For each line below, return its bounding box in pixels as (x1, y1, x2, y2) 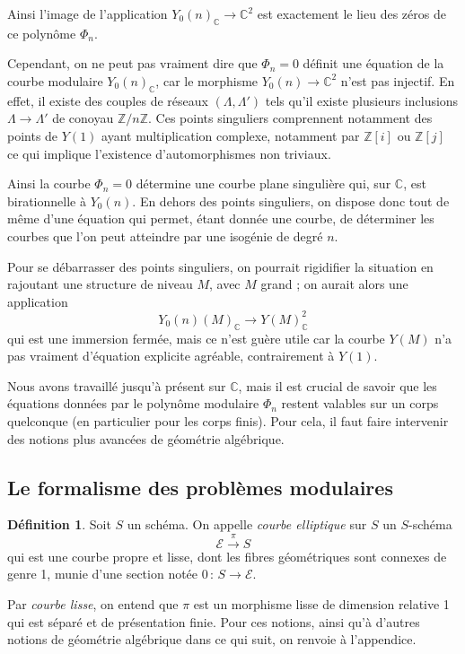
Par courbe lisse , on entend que (7, 594, 179, 613)
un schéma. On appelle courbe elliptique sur (127, 515, 367, 534)
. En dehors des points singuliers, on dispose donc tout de (132, 191, 450, 210)
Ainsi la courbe (7, 174, 91, 193)
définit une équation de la (303, 54, 444, 73)
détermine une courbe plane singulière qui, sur (136, 174, 391, 193)
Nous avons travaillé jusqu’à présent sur (7, 376, 226, 395)
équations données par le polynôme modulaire (7, 394, 259, 413)
